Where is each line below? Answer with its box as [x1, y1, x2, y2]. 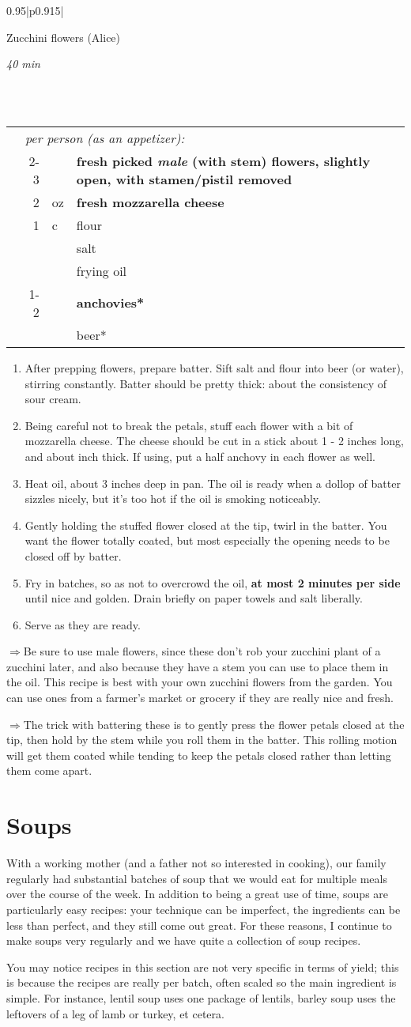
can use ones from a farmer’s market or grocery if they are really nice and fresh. [6, 689, 394, 706]
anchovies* [76, 293, 145, 312]
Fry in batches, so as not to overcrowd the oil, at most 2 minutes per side [25, 574, 401, 591]
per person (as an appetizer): [25, 128, 185, 147]
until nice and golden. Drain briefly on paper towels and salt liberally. [25, 590, 363, 606]
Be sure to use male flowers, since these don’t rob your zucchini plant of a [23, 643, 381, 659]
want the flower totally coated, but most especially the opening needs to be [25, 532, 390, 549]
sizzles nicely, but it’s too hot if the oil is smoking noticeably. [25, 490, 321, 507]
